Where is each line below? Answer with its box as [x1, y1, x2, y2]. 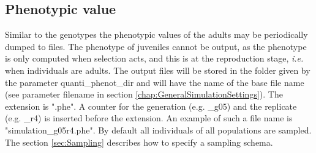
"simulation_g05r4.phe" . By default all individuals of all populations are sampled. [5, 123, 312, 136]
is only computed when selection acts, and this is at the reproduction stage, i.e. [5, 52, 304, 65]
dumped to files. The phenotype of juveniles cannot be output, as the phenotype [5, 40, 307, 52]
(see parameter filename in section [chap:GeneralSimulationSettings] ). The [5, 88, 283, 101]
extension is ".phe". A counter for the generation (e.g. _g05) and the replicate [5, 99, 297, 112]
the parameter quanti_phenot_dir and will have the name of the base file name [5, 76, 304, 88]
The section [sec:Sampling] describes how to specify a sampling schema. [5, 135, 273, 148]
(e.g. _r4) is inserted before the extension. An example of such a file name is [5, 112, 293, 124]
